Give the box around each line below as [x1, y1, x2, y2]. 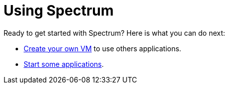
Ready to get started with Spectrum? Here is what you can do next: [4, 28, 225, 37]
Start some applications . [24, 59, 104, 68]
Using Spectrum [4, 2, 114, 19]
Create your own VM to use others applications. [24, 44, 181, 53]
